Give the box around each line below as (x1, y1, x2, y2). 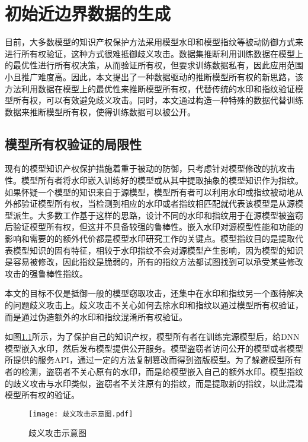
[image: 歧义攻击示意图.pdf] (28, 409, 133, 418)
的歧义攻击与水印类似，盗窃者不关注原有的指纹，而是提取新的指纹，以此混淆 (5, 377, 303, 389)
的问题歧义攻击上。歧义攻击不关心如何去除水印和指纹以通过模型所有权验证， (5, 299, 303, 311)
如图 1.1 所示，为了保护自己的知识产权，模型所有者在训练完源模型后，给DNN (5, 330, 300, 343)
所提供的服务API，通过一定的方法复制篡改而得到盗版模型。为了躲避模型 (5, 353, 285, 366)
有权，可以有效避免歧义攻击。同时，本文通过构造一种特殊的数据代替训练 (21, 94, 303, 106)
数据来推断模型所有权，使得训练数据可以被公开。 (5, 105, 195, 118)
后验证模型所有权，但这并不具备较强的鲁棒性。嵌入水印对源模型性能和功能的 (5, 220, 303, 233)
